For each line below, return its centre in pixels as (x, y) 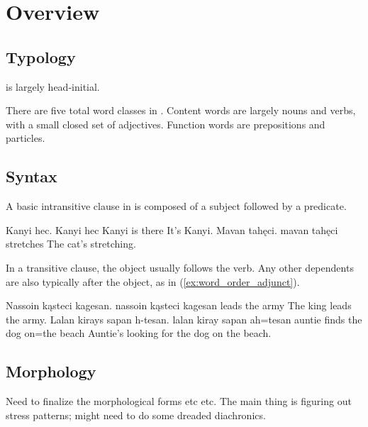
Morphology (51, 371)
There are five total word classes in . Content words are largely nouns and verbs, (181, 110)
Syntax (32, 176)
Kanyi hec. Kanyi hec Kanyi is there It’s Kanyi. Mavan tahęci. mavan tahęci (172, 229)
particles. (26, 138)
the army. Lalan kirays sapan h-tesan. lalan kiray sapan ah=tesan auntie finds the (184, 319)
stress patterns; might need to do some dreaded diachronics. (136, 415)
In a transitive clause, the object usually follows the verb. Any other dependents (180, 267)
